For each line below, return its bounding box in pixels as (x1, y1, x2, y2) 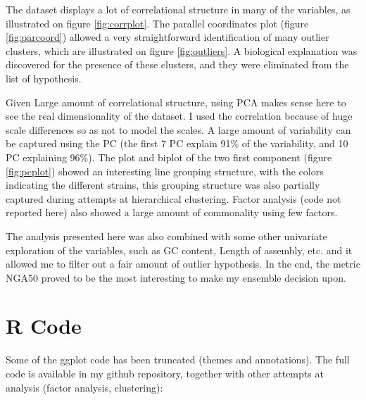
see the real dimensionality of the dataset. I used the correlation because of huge (6, 108, 353, 123)
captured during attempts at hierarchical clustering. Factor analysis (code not (6, 191, 341, 206)
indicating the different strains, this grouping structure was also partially (6, 177, 320, 192)
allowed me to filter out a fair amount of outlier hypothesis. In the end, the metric (6, 256, 360, 271)
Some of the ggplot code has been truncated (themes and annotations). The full (6, 352, 350, 367)
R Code (6, 311, 82, 340)
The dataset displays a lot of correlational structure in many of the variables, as (6, 2, 351, 16)
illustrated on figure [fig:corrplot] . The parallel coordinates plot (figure (6, 15, 309, 30)
